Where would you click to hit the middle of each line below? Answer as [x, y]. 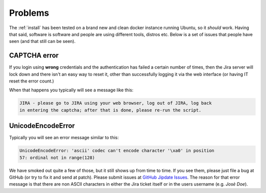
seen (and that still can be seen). [42, 41]
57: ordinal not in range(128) [57, 157]
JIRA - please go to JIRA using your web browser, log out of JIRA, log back [116, 103]
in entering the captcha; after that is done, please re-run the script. [110, 110]
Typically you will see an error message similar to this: [64, 138]
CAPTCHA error [34, 56]
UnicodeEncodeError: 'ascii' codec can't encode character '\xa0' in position [117, 151]
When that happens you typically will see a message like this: [71, 90]
